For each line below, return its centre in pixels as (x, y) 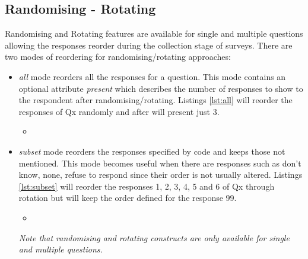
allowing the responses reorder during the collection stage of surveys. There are (149, 45)
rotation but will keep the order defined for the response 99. (128, 198)
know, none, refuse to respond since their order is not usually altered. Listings (161, 175)
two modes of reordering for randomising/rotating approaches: (118, 57)
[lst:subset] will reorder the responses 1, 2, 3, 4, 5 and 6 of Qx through (147, 186)
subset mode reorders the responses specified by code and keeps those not (152, 151)
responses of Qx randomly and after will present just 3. (119, 111)
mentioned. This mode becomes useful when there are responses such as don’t (160, 163)
